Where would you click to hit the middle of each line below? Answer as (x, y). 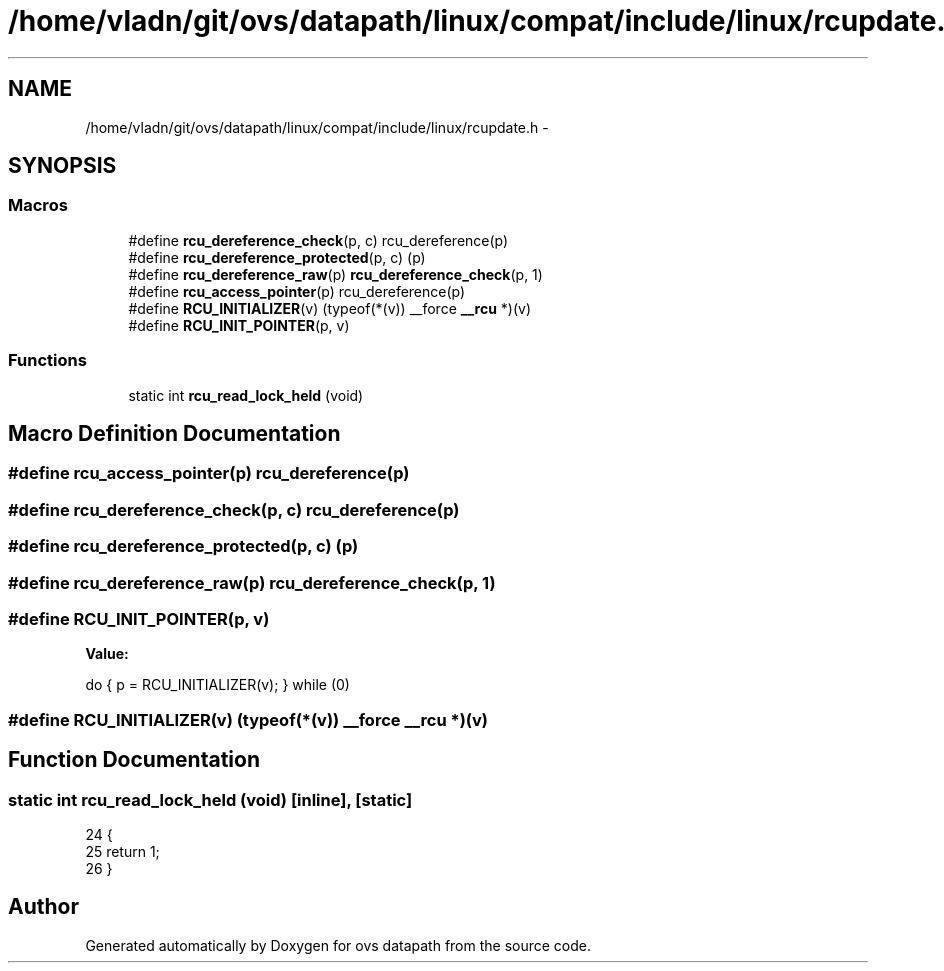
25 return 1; (122, 851)
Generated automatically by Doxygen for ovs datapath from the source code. (338, 945)
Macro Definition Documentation (174, 433)
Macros (38, 205)
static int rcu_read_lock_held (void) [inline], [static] (210, 799)
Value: (107, 654)
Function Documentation (134, 760)
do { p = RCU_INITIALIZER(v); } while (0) (217, 685)
